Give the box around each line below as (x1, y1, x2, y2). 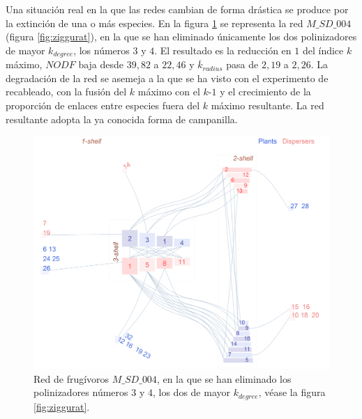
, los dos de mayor (152, 385, 230, 400)
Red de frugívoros (33, 371, 110, 386)
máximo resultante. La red (211, 98, 324, 113)
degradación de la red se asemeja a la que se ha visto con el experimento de (6, 70, 329, 85)
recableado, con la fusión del (6, 84, 127, 99)
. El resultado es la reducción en (154, 42, 292, 57)
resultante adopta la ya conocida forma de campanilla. (6, 111, 238, 126)
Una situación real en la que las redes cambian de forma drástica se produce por (6, 2, 349, 16)
